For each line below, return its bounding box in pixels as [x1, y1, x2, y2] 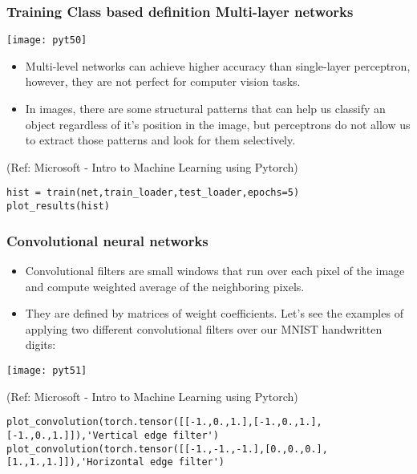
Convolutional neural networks [6, 230, 208, 250]
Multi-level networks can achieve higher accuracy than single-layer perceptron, [25, 57, 411, 74]
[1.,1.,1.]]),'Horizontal [6, 456, 144, 468]
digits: [25, 336, 56, 353]
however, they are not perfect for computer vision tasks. [25, 73, 301, 90]
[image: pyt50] [6, 34, 87, 47]
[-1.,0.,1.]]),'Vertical [6, 429, 139, 441]
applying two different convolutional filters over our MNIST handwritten [25, 320, 383, 337]
